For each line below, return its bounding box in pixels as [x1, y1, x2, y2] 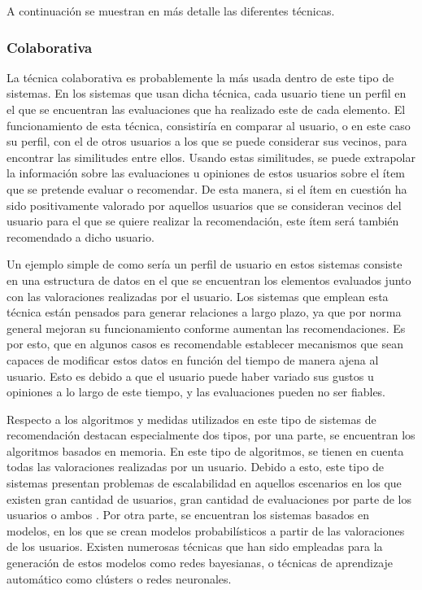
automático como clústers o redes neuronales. [7, 570, 232, 587]
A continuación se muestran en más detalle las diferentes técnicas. [7, 2, 335, 19]
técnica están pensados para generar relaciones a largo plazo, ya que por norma [7, 304, 402, 321]
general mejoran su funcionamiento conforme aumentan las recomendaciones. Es [7, 319, 406, 336]
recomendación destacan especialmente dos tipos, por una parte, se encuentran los [7, 426, 415, 444]
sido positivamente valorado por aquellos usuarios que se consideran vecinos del [7, 196, 402, 213]
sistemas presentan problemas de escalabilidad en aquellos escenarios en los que [7, 474, 402, 492]
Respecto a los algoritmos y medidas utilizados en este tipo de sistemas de [7, 410, 376, 427]
